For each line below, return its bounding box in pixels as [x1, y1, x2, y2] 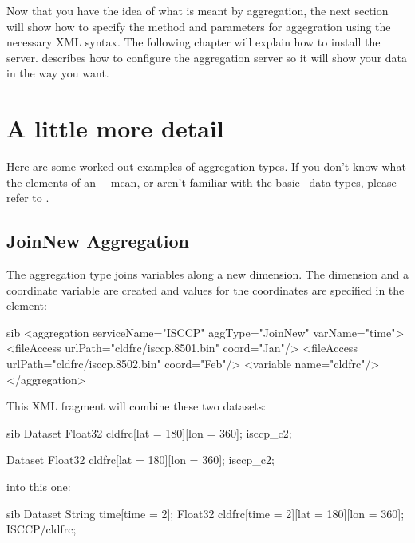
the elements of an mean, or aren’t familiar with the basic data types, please [6, 173, 397, 190]
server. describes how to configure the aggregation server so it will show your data [6, 49, 408, 65]
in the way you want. [6, 65, 109, 81]
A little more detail [6, 112, 224, 145]
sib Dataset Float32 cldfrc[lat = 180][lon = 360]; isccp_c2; [6, 424, 292, 441]
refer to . [6, 189, 49, 206]
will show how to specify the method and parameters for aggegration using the [6, 18, 391, 34]
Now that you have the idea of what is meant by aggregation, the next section [6, 2, 389, 18]
